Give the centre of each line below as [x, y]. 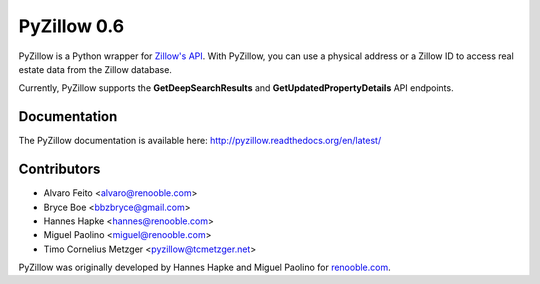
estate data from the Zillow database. [95, 69]
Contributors [59, 169]
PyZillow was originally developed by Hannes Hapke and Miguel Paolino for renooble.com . [204, 267]
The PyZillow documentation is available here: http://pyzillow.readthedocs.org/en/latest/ [200, 141]
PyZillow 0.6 [71, 26]
